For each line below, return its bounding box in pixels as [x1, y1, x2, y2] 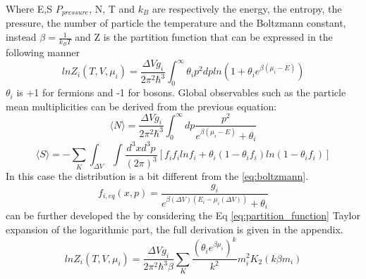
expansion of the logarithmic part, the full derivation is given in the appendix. [6, 222, 343, 237]
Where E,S [6, 1, 52, 15]
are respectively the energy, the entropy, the [152, 1, 342, 15]
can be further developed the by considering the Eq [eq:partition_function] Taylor [6, 208, 361, 223]
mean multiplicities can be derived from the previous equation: [6, 98, 277, 113]
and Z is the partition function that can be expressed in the [75, 30, 333, 44]
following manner [6, 45, 80, 60]
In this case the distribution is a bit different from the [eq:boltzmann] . [6, 169, 309, 183]
